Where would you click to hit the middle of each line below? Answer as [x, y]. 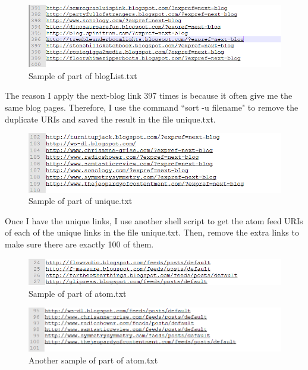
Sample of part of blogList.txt [83, 75]
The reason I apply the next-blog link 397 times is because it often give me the [149, 95]
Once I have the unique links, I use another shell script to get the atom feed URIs [154, 220]
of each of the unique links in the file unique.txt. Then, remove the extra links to [152, 232]
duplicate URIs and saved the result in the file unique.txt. [110, 119]
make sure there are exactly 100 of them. [79, 244]
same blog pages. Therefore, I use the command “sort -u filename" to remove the [152, 107]
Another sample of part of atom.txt [93, 360]
